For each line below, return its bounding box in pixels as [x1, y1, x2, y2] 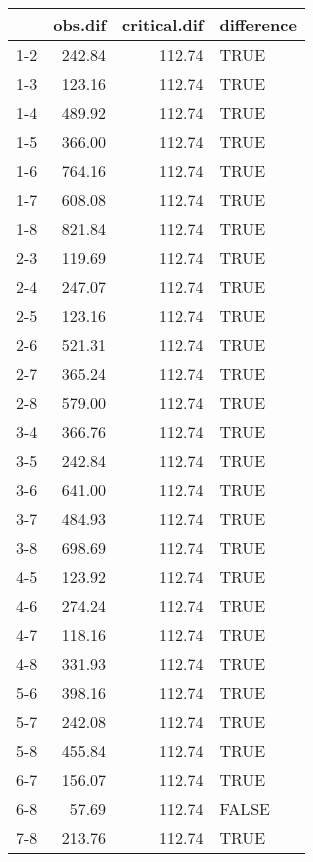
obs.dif [53, 13, 107, 36]
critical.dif [122, 13, 204, 36]
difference [219, 13, 297, 36]
